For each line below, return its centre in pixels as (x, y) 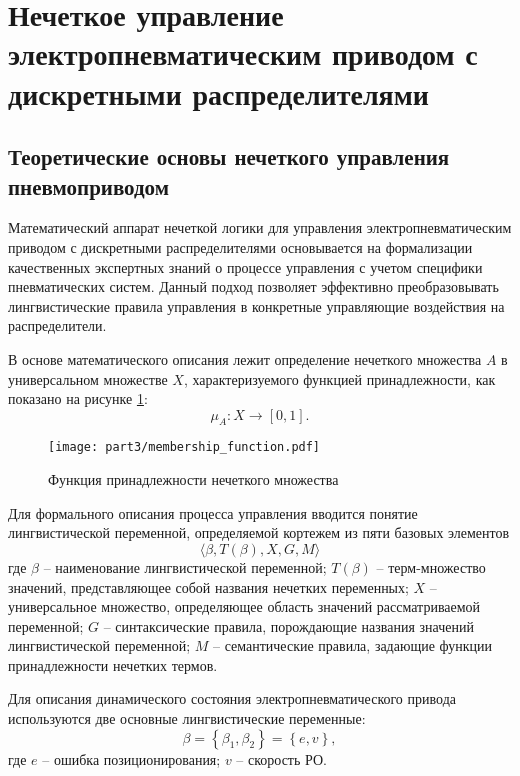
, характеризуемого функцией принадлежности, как (339, 378)
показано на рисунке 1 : (78, 398)
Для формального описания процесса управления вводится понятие (213, 512)
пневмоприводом (89, 185)
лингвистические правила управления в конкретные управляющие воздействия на (256, 305)
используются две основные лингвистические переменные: (187, 718)
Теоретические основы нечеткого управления (229, 156)
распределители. (57, 325)
